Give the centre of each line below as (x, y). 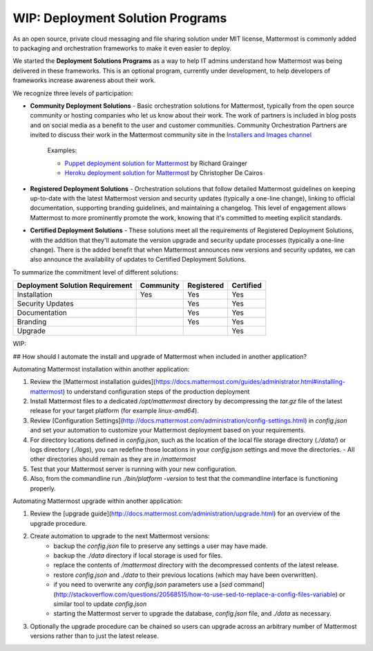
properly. (43, 488)
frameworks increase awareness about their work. (84, 80)
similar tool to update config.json (100, 604)
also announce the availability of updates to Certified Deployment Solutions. (138, 259)
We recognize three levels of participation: (73, 93)
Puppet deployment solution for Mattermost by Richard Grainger (156, 163)
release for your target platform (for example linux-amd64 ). (115, 411)
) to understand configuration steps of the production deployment (156, 392)
